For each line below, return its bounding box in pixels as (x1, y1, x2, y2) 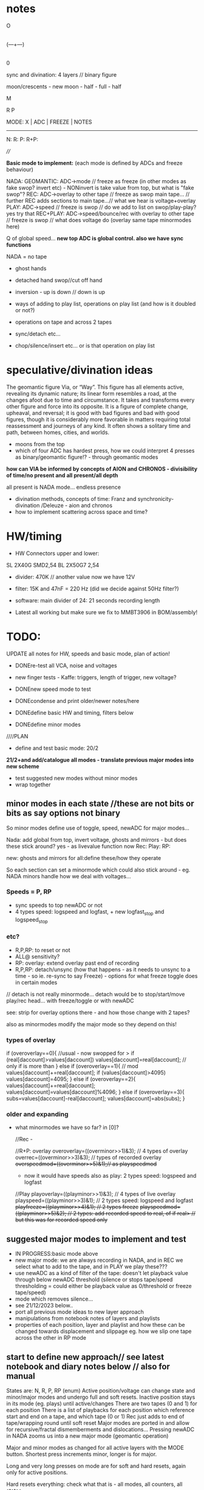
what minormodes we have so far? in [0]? (15, 1124, 120, 1131)
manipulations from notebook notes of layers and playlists (15, 1315, 160, 1322)
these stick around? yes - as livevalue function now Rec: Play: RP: (6, 842, 171, 850)
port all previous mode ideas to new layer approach (15, 1308, 144, 1316)
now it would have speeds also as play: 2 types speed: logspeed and (24, 1172, 197, 1180)
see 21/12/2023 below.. (15, 1302, 73, 1309)
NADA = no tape (6, 253, 47, 260)
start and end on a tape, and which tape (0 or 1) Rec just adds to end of (6, 1413, 185, 1420)
